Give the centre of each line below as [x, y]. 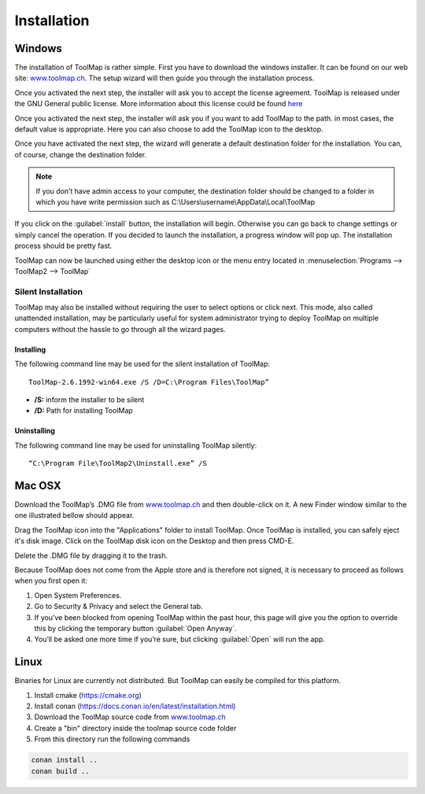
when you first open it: [51, 581]
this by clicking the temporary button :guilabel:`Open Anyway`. [136, 628]
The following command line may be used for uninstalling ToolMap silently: [136, 445]
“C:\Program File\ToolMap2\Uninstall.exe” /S [118, 463]
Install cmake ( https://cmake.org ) [88, 695]
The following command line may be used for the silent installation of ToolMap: [142, 364]
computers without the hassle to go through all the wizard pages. [120, 329]
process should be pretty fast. [63, 246]
